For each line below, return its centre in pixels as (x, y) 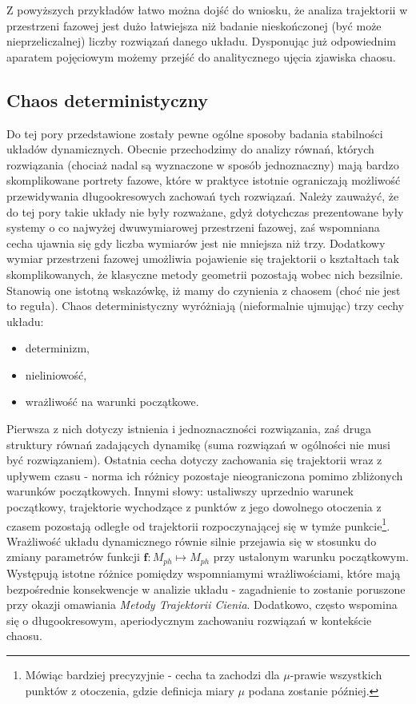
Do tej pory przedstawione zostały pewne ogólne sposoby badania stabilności (195, 133)
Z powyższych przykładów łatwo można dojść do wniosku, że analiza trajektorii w (207, 10)
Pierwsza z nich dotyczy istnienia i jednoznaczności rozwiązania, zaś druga (189, 429)
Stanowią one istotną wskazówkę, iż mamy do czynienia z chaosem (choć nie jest (204, 290)
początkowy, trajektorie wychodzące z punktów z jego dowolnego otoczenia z (194, 507)
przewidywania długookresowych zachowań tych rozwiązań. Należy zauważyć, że (203, 195)
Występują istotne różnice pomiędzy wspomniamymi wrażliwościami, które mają (204, 573)
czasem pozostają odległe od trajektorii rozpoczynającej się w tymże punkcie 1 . (198, 524)
